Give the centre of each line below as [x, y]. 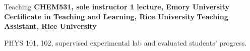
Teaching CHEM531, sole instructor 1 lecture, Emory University [117, 6]
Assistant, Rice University [50, 26]
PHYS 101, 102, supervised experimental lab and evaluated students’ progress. [126, 42]
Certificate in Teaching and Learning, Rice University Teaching [116, 16]
